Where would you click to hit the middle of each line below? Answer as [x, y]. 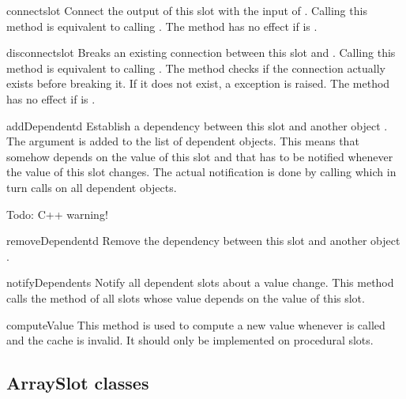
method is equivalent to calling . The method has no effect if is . [162, 26]
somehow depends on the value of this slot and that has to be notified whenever [200, 156]
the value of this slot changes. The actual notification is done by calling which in [201, 172]
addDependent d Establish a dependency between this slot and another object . [197, 125]
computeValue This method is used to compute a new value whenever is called [196, 324]
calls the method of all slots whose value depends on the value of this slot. [186, 297]
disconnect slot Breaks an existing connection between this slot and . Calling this [201, 53]
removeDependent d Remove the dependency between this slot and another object [203, 241]
